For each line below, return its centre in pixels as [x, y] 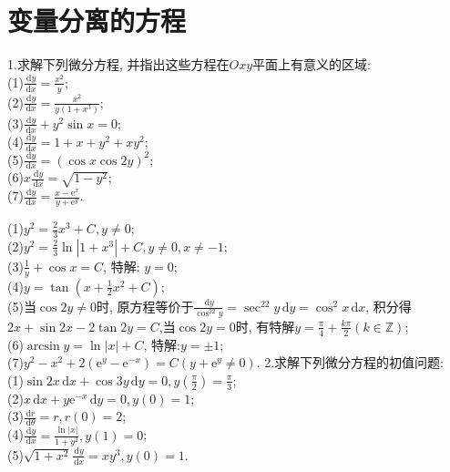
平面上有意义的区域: [312, 64]
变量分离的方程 [97, 21]
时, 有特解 [265, 326]
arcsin [43, 346]
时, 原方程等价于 [145, 306]
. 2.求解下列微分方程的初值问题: [350, 362]
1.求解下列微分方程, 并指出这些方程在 [118, 64]
